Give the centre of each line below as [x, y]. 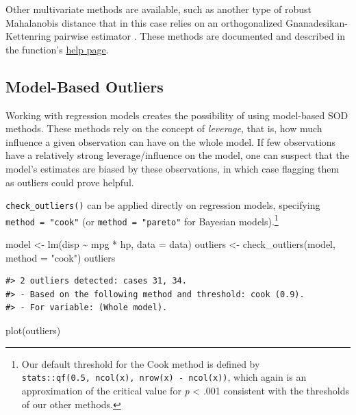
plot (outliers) [33, 330]
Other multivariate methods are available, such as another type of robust [158, 9]
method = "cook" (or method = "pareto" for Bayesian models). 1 [142, 220]
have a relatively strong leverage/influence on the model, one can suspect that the [177, 155]
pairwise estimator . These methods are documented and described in [200, 36]
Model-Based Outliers [85, 86]
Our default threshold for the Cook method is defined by [141, 363]
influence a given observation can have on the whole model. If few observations [171, 141]
